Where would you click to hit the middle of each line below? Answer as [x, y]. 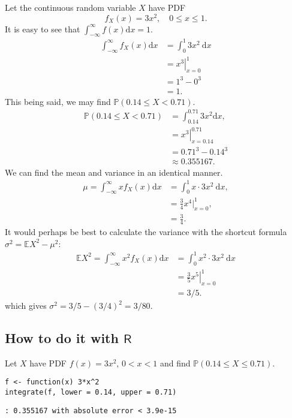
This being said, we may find [58, 101]
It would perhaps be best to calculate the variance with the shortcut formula [146, 232]
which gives [26, 305]
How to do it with [62, 337]
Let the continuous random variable [70, 7]
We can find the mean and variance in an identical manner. [114, 172]
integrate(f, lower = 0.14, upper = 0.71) [91, 393]
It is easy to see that [43, 28]
